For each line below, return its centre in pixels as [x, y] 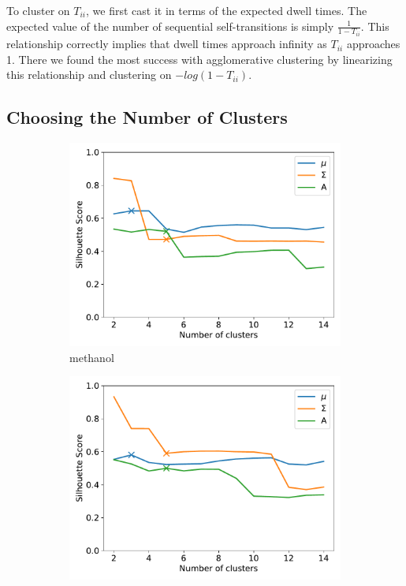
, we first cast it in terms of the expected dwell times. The [227, 10]
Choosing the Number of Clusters [147, 117]
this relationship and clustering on [89, 75]
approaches [373, 44]
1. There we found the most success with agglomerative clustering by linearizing [199, 59]
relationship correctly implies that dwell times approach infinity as [167, 44]
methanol [92, 357]
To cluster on [38, 10]
